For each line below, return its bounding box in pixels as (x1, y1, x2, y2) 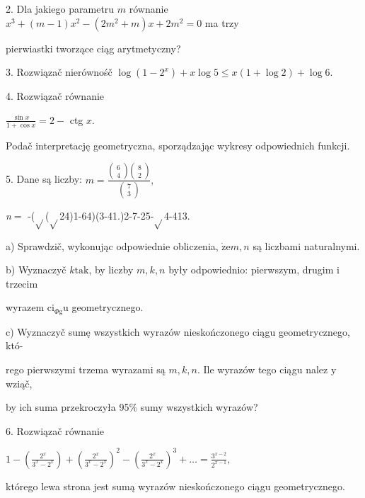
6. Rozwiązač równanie (6, 423, 105, 438)
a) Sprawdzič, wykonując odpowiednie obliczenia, (6, 238, 219, 253)
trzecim (6, 276, 38, 290)
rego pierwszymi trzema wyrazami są (6, 362, 166, 377)
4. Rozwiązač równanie (6, 89, 105, 103)
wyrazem (6, 300, 45, 315)
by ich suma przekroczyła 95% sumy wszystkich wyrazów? (6, 400, 258, 414)
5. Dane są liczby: (6, 171, 82, 186)
